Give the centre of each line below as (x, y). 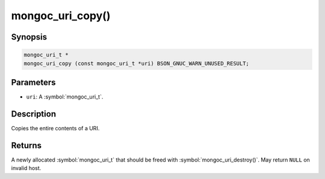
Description (34, 114)
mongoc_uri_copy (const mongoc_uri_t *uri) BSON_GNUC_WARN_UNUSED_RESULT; (137, 63)
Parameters (33, 82)
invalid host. (26, 168)
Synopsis (29, 37)
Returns (26, 145)
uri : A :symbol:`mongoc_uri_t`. (65, 97)
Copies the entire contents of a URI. (55, 128)
